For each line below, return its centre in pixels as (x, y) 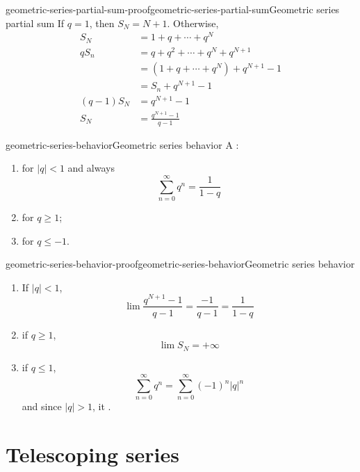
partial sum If (35, 23)
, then (102, 23)
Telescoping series (92, 454)
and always (91, 168)
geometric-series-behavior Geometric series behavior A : (122, 144)
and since (42, 406)
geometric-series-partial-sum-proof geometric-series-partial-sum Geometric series (173, 9)
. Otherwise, (193, 23)
